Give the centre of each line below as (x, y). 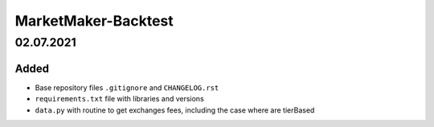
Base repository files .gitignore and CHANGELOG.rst (127, 87)
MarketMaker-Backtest (94, 21)
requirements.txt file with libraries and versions (119, 99)
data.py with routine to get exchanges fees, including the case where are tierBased (175, 110)
